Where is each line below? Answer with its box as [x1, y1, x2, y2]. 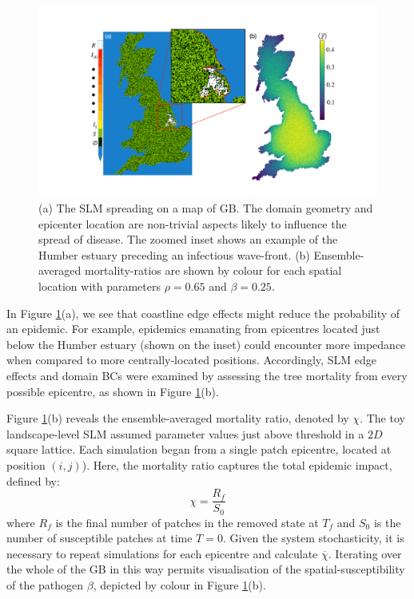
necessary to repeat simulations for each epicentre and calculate [6, 545, 318, 561]
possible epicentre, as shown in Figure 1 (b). [6, 383, 219, 399]
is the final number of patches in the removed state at [55, 514, 319, 530]
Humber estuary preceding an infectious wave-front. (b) [38, 246, 310, 263]
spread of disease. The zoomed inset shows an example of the [38, 231, 338, 248]
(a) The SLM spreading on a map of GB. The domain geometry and [38, 200, 373, 216]
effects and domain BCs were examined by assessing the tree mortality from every [6, 367, 408, 384]
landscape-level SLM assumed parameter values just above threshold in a [6, 425, 364, 442]
